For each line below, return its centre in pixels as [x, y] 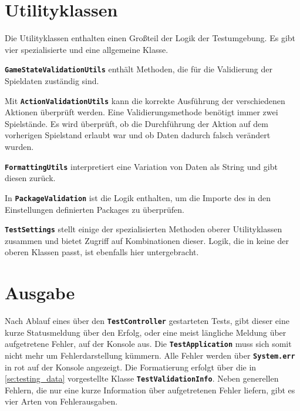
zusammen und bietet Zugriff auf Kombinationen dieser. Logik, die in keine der [147, 240]
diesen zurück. [30, 178]
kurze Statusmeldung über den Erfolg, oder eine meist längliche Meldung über [146, 332]
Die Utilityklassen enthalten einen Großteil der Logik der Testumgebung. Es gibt [150, 38]
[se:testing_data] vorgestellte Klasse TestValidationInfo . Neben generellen [142, 378]
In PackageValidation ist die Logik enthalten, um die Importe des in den [138, 197]
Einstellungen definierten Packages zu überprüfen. [95, 209]
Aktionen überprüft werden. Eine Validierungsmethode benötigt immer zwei [141, 112]
